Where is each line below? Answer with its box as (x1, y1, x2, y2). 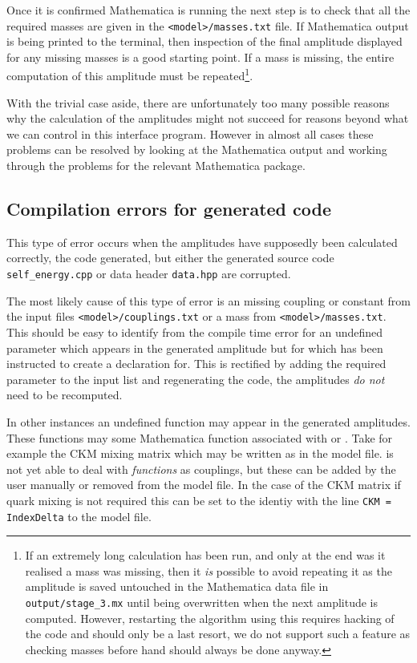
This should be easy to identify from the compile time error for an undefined (6, 323, 383, 340)
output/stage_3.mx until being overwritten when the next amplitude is (25, 593, 379, 610)
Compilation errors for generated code (6, 196, 332, 221)
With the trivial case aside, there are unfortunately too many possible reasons (6, 94, 390, 111)
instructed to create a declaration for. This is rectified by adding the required (6, 355, 387, 372)
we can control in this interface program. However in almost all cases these (6, 125, 374, 142)
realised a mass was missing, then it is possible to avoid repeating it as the (25, 562, 392, 579)
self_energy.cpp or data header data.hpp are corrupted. (6, 265, 291, 282)
